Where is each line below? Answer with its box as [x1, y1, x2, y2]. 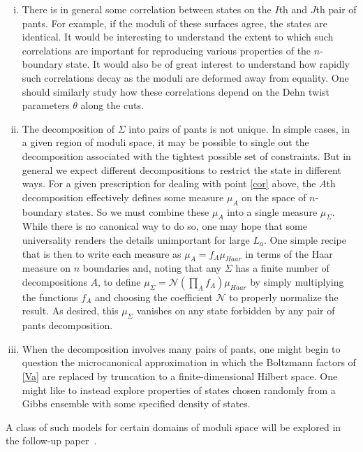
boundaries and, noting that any [82, 261, 221, 275]
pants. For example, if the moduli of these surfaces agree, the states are [22, 15, 327, 30]
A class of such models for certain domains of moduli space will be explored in [6, 419, 341, 434]
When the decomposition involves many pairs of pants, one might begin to [22, 341, 341, 356]
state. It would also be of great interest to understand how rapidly [66, 57, 350, 71]
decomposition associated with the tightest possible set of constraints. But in [22, 148, 351, 163]
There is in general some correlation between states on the [22, 2, 272, 16]
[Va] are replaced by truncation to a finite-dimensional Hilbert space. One [22, 369, 338, 384]
